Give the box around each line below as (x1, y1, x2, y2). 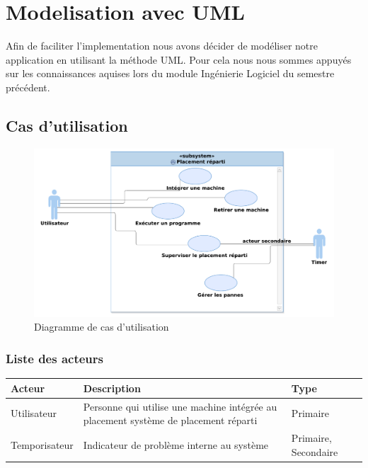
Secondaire (291, 444, 338, 459)
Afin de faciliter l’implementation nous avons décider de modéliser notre (6, 38, 318, 53)
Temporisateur (11, 437, 74, 452)
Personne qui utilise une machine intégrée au (83, 399, 277, 413)
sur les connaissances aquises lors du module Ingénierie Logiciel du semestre (6, 66, 335, 81)
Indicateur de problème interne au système (83, 437, 269, 452)
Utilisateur (11, 406, 57, 421)
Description (83, 380, 141, 395)
